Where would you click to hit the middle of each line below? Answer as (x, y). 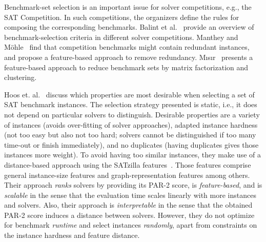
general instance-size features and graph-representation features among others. (127, 175)
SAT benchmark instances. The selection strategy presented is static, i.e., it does (131, 104)
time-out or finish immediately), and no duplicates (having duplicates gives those (131, 144)
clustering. (21, 77)
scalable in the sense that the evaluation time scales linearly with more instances (130, 195)
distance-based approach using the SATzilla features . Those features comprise (128, 164)
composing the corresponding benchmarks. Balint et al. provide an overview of (129, 27)
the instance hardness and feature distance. (72, 235)
